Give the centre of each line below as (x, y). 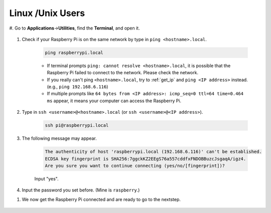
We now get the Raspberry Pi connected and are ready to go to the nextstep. (101, 199)
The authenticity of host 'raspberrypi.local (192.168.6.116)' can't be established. (153, 152)
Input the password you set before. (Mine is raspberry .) (81, 190)
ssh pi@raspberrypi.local (77, 126)
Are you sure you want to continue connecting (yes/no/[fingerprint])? (135, 166)
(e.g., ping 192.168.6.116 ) (78, 87)
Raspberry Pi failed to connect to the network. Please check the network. (122, 73)
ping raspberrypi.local (74, 52)
